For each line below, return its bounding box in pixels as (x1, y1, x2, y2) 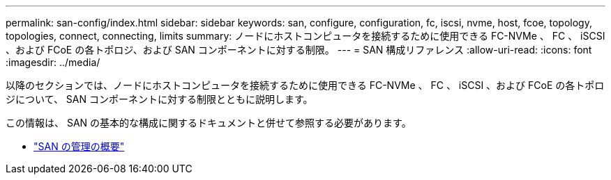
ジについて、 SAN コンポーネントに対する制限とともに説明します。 (6, 93, 313, 105)
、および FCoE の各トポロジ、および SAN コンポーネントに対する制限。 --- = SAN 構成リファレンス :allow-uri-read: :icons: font (6, 44, 592, 56)
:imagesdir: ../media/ (6, 56, 100, 68)
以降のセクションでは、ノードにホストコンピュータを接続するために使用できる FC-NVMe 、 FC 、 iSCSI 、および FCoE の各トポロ (6, 79, 605, 91)
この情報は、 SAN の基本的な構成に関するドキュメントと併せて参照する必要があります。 (6, 117, 412, 129)
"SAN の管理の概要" (33, 140, 125, 152)
